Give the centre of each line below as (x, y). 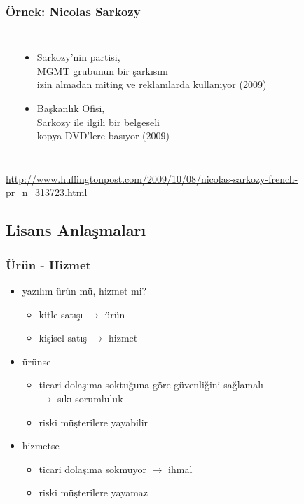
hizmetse (41, 446)
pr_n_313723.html (47, 192)
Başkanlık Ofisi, (71, 108)
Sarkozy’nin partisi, (78, 57)
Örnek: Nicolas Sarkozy (73, 11)
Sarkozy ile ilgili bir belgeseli (98, 121)
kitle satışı (61, 314)
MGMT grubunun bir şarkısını (102, 70)
